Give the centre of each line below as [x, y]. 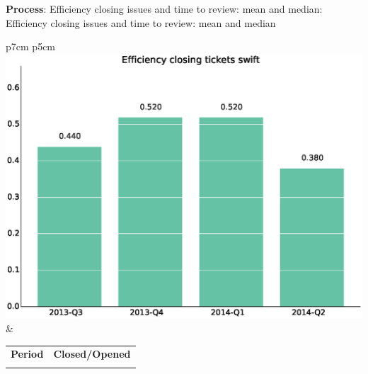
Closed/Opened [92, 354]
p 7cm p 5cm [31, 46]
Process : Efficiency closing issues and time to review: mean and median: [164, 8]
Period [27, 354]
